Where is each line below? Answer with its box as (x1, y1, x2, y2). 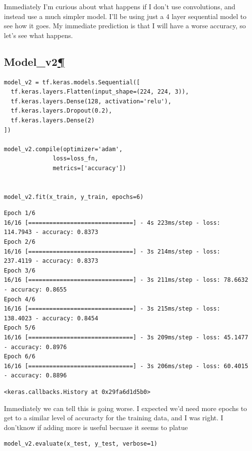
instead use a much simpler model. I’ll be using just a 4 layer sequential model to (4, 11, 247, 21)
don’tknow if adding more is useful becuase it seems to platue (4, 422, 188, 432)
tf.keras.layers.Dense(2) (11, 117, 95, 124)
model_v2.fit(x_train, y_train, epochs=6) (4, 193, 144, 200)
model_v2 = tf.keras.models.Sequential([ (4, 78, 140, 86)
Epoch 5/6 (4, 324, 36, 332)
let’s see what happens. (4, 30, 73, 40)
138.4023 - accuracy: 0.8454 (4, 314, 98, 322)
